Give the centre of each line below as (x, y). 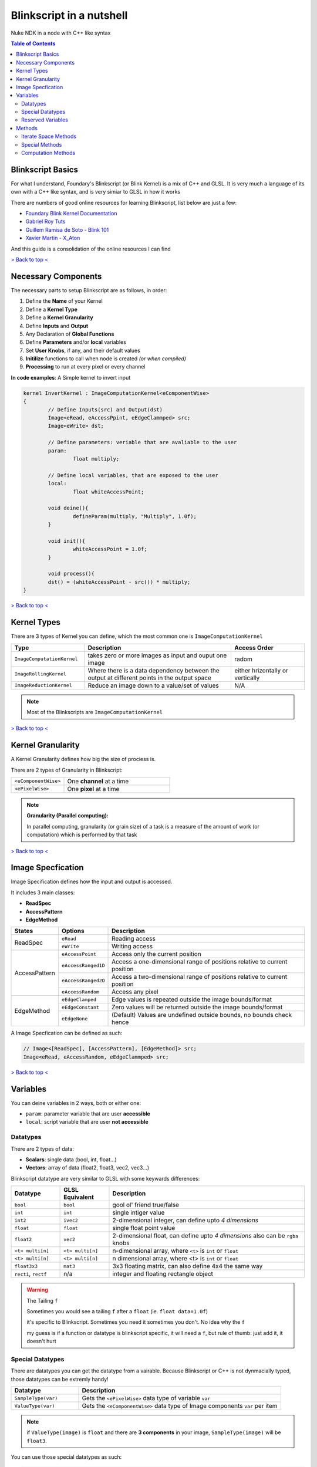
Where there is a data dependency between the (154, 670)
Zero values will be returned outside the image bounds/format (197, 1008)
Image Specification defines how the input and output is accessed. (92, 882)
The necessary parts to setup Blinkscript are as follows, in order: (89, 290)
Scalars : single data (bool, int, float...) (71, 1160)
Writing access (132, 947)
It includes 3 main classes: (43, 893)
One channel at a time (98, 781)
